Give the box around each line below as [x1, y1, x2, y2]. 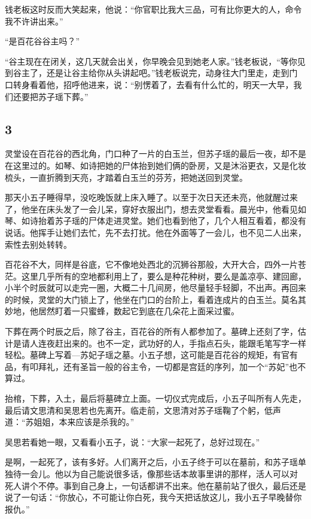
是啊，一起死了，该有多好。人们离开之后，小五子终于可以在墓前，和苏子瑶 [5, 456, 298, 468]
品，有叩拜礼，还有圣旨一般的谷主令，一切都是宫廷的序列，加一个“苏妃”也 [5, 360, 298, 372]
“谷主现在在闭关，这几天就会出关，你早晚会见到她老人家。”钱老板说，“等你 [5, 54, 297, 67]
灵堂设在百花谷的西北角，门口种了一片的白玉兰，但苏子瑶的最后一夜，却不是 [5, 147, 306, 160]
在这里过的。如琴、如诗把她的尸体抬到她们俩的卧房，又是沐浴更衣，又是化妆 [5, 159, 306, 171]
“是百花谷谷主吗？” [5, 35, 80, 47]
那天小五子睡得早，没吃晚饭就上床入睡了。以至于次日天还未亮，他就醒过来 [5, 191, 298, 204]
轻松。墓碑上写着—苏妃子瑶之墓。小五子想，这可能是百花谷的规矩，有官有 [5, 348, 298, 361]
